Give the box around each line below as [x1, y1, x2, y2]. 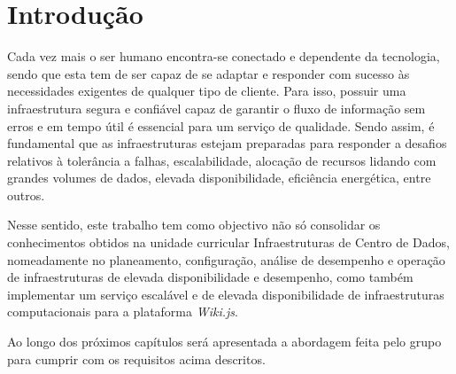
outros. [7, 185, 45, 204]
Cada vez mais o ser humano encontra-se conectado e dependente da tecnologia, [7, 47, 440, 66]
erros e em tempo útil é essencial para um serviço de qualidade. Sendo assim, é [7, 116, 435, 135]
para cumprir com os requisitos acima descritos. [7, 349, 266, 368]
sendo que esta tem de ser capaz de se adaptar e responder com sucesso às [7, 64, 410, 82]
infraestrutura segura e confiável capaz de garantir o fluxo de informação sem [7, 98, 426, 117]
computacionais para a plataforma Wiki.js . [7, 302, 238, 321]
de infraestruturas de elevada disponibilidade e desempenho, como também [7, 268, 413, 286]
